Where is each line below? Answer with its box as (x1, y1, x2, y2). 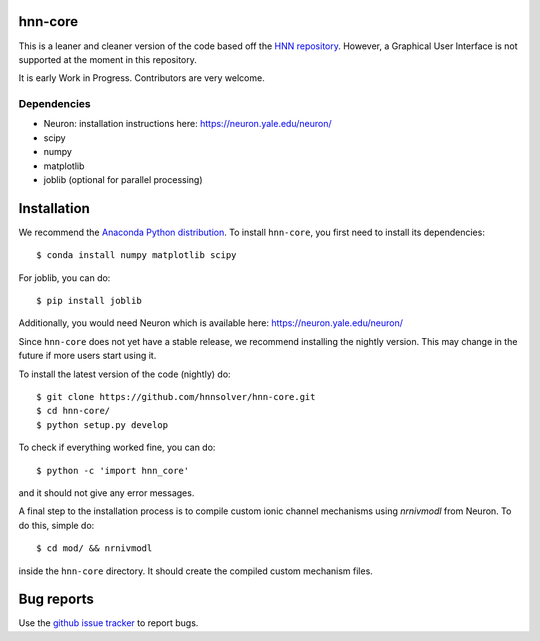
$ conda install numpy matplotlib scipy (36, 250, 237, 261)
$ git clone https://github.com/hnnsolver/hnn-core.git (36, 391, 316, 403)
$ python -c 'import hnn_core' (36, 465, 190, 476)
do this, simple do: (18, 519, 95, 531)
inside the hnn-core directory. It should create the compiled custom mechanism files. (18, 565, 374, 577)
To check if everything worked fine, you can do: (18, 441, 216, 454)
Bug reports (18, 591, 95, 608)
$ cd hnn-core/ (36, 405, 111, 417)
